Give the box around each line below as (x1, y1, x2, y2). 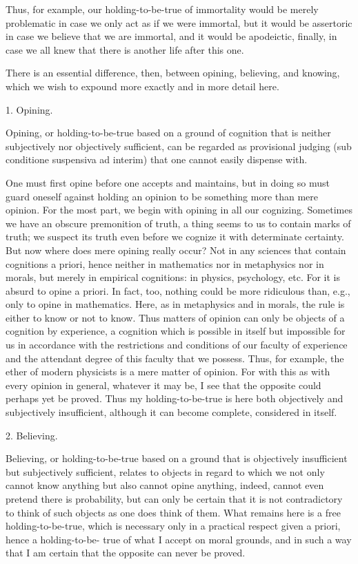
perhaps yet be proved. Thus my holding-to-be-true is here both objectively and (6, 391, 344, 406)
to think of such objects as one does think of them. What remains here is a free (6, 505, 341, 519)
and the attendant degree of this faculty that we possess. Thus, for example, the (6, 351, 344, 365)
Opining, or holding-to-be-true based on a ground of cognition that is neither (6, 125, 331, 140)
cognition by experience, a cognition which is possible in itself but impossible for (6, 324, 346, 338)
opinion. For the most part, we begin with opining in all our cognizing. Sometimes (6, 202, 352, 217)
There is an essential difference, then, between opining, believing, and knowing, (6, 65, 340, 80)
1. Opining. (6, 102, 53, 116)
